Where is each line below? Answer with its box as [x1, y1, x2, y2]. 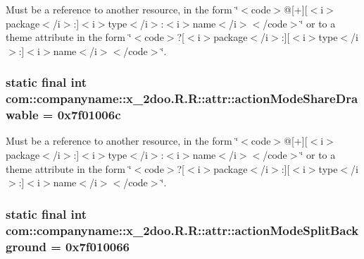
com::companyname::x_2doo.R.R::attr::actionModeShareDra [6, 90, 358, 107]
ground [6, 237, 46, 255]
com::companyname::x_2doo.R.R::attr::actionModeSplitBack [6, 221, 359, 239]
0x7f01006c [57, 106, 121, 124]
